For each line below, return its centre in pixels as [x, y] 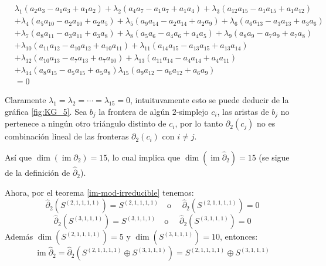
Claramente [26, 100]
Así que [18, 157]
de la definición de [38, 173]
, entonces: [239, 236]
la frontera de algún [134, 111]
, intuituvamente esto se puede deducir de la [210, 100]
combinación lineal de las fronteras [67, 136]
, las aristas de [243, 111]
